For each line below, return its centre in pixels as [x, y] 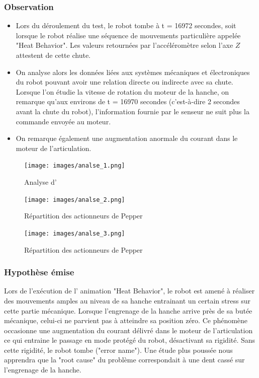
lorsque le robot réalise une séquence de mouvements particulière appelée [128, 35]
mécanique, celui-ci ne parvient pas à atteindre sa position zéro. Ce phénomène [126, 320]
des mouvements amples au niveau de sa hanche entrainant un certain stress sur [127, 300]
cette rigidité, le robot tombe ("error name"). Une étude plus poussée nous [118, 350]
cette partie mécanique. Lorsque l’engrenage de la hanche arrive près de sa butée [128, 310]
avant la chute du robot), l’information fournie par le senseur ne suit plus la [133, 111]
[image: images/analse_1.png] [75, 166]
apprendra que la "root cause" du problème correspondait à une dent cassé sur [124, 360]
